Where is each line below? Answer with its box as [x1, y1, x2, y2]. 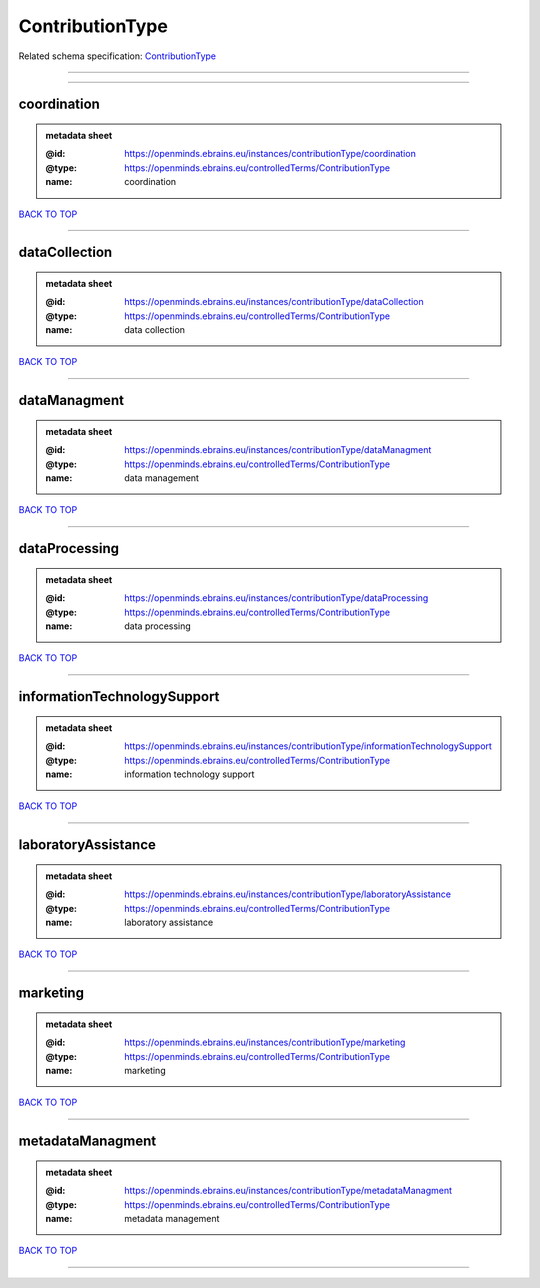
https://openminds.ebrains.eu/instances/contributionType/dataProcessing [124, 592, 429, 604]
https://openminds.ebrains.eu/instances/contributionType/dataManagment [124, 444, 432, 456]
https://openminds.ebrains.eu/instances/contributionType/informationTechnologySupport [124, 740, 492, 752]
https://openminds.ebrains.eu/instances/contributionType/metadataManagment [124, 1185, 453, 1197]
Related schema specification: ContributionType [18, 50, 217, 62]
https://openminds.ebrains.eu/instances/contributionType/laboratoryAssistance [124, 888, 452, 900]
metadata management [124, 1212, 220, 1224]
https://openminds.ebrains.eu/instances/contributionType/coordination [124, 148, 417, 160]
